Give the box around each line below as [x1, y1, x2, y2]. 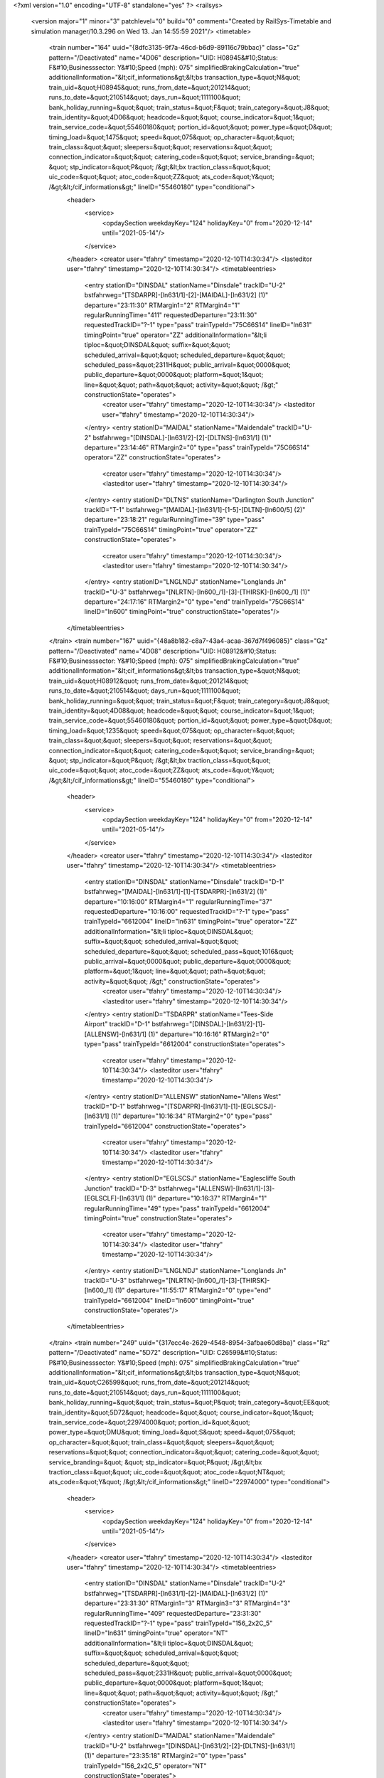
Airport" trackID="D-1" [84, 1020, 151, 1028]
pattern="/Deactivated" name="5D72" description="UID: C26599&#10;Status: [48, 1348, 277, 1357]
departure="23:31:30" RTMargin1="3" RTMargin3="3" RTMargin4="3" [84, 1599, 291, 1607]
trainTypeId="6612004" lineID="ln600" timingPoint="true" [84, 1296, 255, 1304]
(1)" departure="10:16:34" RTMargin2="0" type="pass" [110, 1112, 273, 1120]
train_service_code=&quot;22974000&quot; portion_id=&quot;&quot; [48, 1418, 250, 1426]
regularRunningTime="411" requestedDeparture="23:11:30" [84, 310, 257, 319]
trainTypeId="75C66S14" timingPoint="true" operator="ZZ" [84, 525, 258, 533]
